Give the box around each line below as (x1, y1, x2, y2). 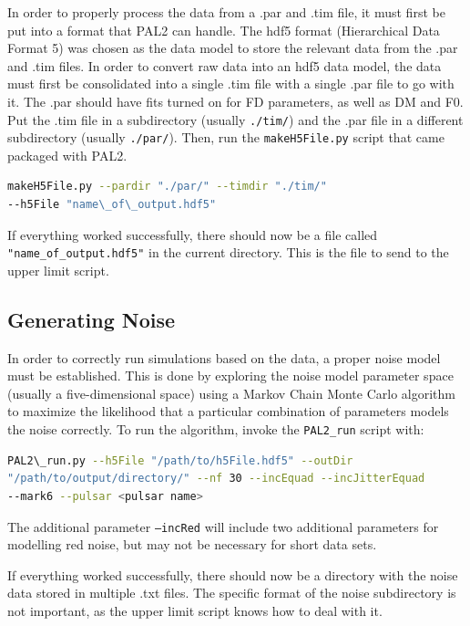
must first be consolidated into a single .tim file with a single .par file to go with (7, 74, 455, 93)
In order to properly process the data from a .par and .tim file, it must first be (7, 3, 445, 21)
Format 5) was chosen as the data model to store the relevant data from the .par (7, 38, 458, 57)
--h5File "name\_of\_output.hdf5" (7, 198, 217, 212)
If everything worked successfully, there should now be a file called (7, 224, 378, 244)
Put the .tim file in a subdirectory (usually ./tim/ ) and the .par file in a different (7, 110, 464, 129)
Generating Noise (7, 305, 176, 333)
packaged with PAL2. (7, 145, 128, 164)
